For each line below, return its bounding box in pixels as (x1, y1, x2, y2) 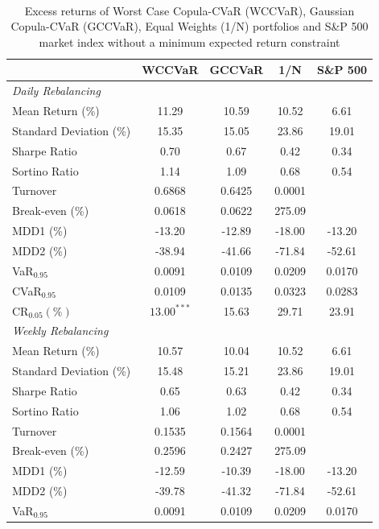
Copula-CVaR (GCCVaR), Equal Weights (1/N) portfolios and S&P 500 (10, 18, 369, 35)
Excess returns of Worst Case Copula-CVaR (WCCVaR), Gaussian (24, 2, 355, 19)
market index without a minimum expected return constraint (39, 33, 340, 50)
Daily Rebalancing (12, 82, 101, 99)
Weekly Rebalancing (12, 322, 109, 339)
